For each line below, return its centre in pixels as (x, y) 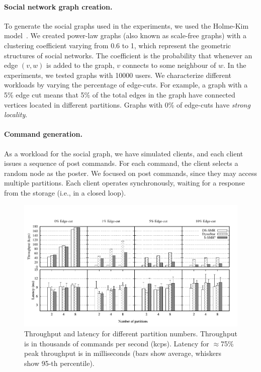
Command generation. (43, 134)
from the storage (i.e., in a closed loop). (65, 192)
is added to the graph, (80, 65)
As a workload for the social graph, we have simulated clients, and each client (124, 153)
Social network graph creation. (58, 6)
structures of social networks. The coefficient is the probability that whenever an (128, 55)
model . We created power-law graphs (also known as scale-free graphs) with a (125, 35)
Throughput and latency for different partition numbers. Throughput (131, 334)
